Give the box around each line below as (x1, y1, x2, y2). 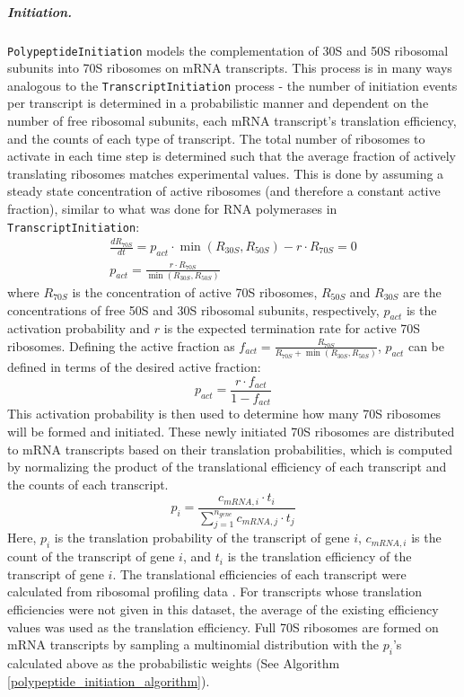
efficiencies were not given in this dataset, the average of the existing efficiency (7, 599, 439, 618)
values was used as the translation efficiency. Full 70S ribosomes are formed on (7, 617, 439, 636)
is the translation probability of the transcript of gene (54, 528, 350, 547)
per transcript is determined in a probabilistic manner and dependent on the (7, 93, 429, 112)
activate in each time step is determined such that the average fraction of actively (7, 146, 457, 165)
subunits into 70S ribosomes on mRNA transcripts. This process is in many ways (7, 58, 452, 77)
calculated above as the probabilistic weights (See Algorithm (7, 653, 340, 672)
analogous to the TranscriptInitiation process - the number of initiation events (7, 75, 458, 94)
